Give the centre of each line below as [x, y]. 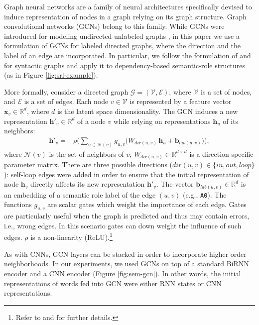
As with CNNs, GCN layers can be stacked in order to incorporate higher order [125, 254]
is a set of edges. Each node [66, 101]
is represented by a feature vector [181, 101]
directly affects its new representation [88, 184]
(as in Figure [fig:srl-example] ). [51, 75]
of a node [91, 121]
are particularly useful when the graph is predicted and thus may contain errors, [127, 216]
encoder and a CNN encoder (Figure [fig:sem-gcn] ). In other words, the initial [123, 273]
